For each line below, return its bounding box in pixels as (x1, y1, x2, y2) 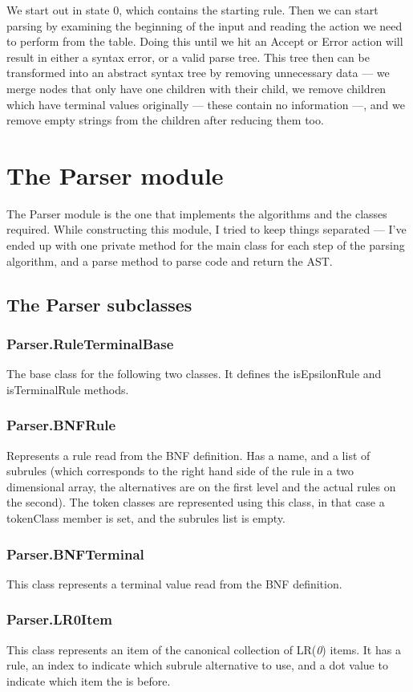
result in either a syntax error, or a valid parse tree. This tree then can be (6, 48, 370, 65)
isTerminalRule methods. (6, 381, 129, 397)
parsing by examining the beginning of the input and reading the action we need (6, 17, 403, 34)
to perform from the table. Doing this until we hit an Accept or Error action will (6, 33, 403, 50)
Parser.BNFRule (6, 415, 116, 435)
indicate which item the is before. (6, 672, 171, 689)
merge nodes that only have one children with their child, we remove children (6, 79, 387, 96)
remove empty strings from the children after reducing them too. (6, 112, 324, 128)
